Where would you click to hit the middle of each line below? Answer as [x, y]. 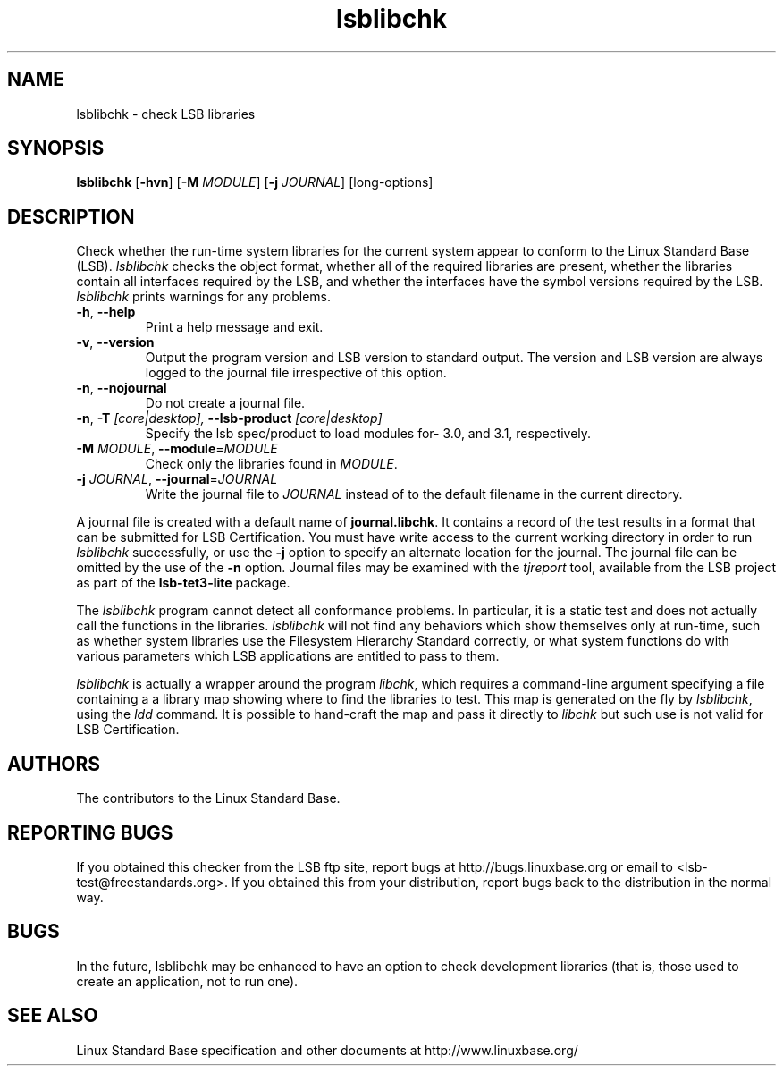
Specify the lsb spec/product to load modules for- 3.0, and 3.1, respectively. [368, 434]
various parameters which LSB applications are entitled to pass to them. [288, 656]
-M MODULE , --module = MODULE [177, 449]
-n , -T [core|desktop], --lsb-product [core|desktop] [229, 418]
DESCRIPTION [71, 216]
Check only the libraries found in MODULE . [271, 464]
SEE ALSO [53, 1016]
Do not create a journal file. [225, 403]
